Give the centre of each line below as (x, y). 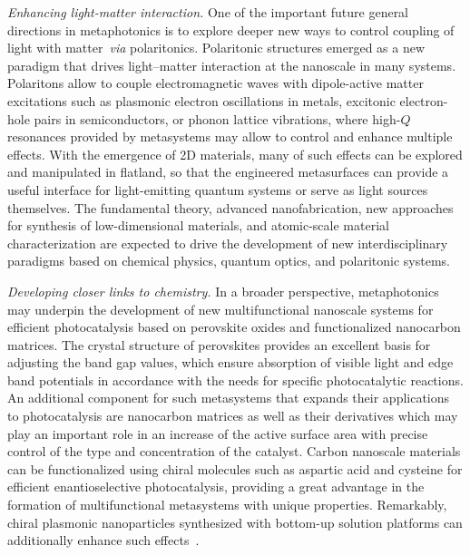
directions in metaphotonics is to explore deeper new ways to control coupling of (231, 29)
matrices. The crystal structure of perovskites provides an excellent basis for (219, 344)
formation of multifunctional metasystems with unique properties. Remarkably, (227, 505)
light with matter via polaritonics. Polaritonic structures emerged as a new (216, 48)
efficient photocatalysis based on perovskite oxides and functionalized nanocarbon (234, 327)
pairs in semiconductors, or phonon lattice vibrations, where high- (217, 118)
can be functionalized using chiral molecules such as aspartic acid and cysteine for (235, 468)
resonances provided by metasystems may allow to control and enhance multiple (230, 136)
